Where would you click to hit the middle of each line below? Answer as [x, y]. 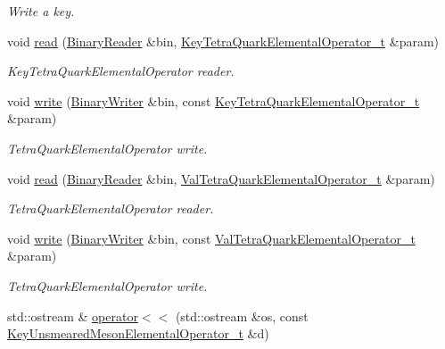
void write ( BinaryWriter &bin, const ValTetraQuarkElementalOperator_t [211, 238]
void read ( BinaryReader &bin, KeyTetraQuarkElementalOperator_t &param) [223, 41]
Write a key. [41, 11]
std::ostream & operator [73, 316]
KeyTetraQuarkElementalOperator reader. [121, 71]
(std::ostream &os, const [242, 316]
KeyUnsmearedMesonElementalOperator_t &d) [138, 333]
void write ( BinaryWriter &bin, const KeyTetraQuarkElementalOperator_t [214, 100]
